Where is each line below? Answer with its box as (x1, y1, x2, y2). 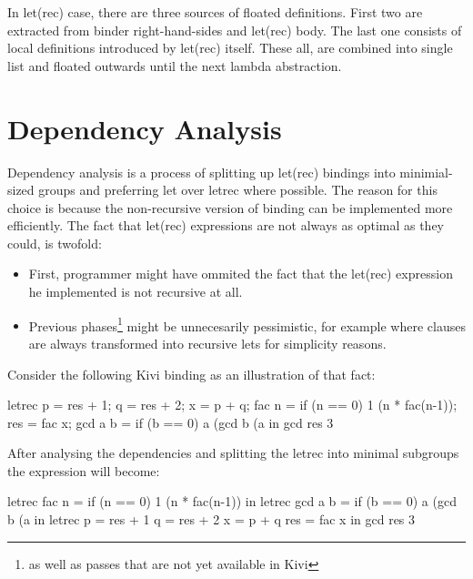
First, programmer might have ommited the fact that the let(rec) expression (28, 264, 453, 283)
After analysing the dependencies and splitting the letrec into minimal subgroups (7, 443, 459, 462)
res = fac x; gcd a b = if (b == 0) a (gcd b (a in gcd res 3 (7, 412, 334, 432)
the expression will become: (7, 461, 160, 480)
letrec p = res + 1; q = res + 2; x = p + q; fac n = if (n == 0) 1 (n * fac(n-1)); (7, 395, 458, 414)
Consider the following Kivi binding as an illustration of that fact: (7, 364, 376, 383)
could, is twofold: (7, 233, 102, 252)
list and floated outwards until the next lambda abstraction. (7, 56, 342, 75)
